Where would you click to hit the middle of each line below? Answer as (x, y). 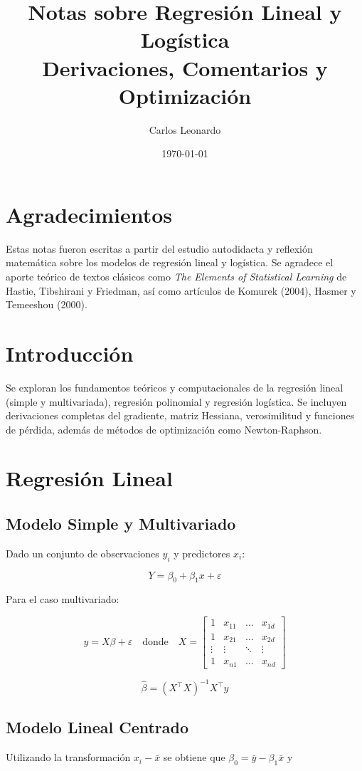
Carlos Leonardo (185, 129)
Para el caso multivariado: (63, 599)
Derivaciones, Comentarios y (185, 67)
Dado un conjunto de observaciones (82, 553)
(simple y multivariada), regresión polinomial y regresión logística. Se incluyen (176, 401)
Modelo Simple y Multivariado (121, 524)
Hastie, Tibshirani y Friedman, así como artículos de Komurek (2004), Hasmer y (181, 290)
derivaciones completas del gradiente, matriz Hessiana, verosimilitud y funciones (180, 415)
